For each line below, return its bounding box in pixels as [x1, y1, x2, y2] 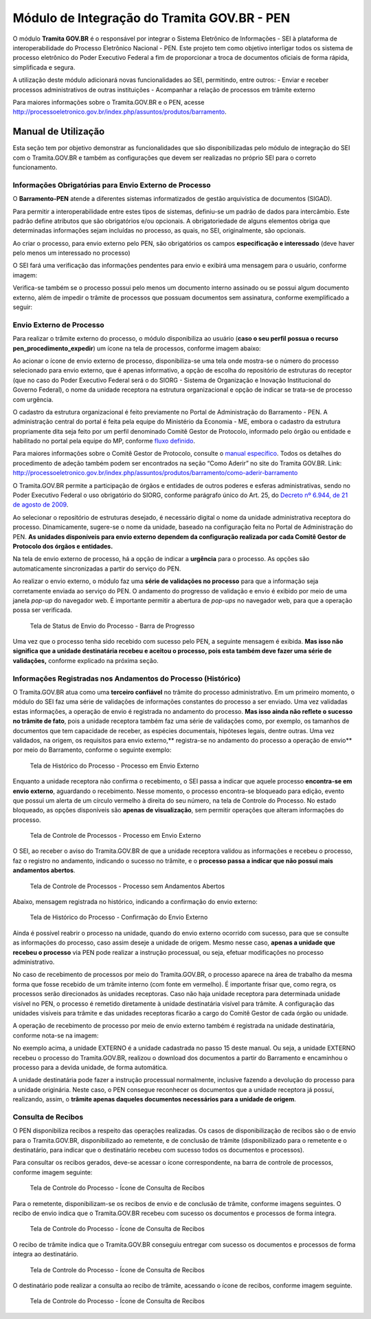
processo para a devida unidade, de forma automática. [12, 1063, 168, 1071]
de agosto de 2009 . [12, 500, 69, 509]
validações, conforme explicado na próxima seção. [12, 656, 159, 664]
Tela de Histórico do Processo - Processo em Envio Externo [30, 761, 199, 770]
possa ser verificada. [12, 606, 72, 614]
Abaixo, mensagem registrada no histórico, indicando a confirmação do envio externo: [12, 898, 258, 906]
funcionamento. [12, 162, 58, 171]
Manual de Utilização [12, 126, 105, 138]
